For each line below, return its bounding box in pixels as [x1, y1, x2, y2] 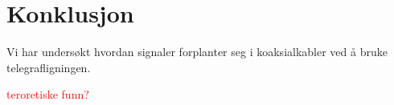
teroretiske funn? [6, 86, 89, 103]
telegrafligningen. [6, 59, 91, 75]
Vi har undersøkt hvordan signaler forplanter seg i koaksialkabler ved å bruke [6, 43, 388, 60]
